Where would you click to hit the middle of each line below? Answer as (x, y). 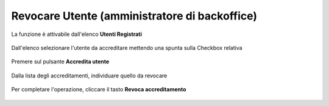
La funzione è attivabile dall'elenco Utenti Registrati (77, 34)
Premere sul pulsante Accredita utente (60, 62)
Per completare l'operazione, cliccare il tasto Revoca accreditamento (99, 90)
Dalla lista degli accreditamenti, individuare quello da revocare (89, 76)
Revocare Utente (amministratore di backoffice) (134, 16)
